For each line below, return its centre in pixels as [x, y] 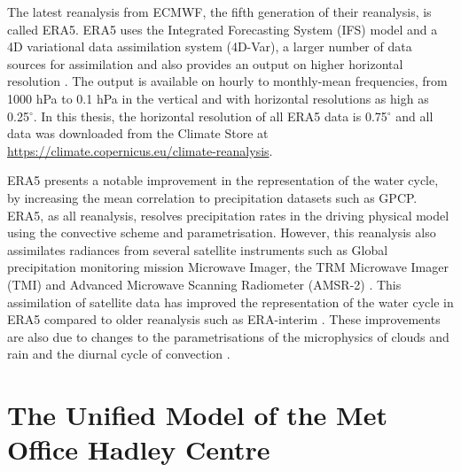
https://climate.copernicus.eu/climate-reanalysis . [140, 150]
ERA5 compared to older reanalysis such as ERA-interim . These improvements [224, 319]
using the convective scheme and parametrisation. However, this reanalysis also [222, 232]
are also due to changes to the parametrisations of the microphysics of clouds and [228, 336]
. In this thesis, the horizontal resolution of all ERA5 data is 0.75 [210, 116]
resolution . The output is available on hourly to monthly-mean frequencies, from [227, 81]
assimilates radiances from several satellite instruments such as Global [198, 249]
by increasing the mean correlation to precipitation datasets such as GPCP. [212, 197]
